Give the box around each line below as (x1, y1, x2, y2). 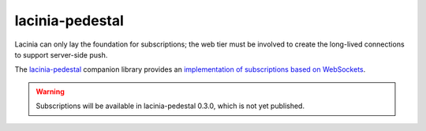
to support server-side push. (14, 50, 108, 59)
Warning (35, 87, 65, 96)
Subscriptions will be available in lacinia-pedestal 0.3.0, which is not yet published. (35, 101, 305, 110)
